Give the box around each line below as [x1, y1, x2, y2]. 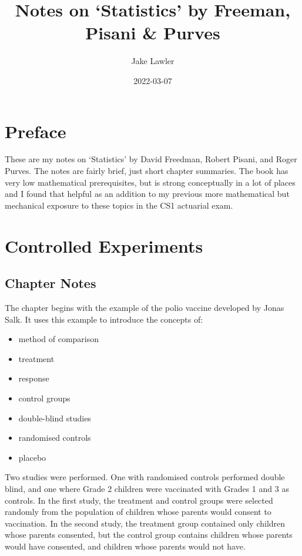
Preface [5, 119, 66, 143]
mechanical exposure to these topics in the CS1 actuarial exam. [5, 199, 233, 211]
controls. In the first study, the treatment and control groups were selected [5, 494, 273, 506]
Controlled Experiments [5, 233, 203, 257]
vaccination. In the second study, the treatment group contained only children [5, 517, 286, 529]
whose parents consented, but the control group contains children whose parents [5, 528, 293, 541]
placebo [18, 451, 46, 463]
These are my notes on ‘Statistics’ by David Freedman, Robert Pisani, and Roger [5, 153, 297, 165]
